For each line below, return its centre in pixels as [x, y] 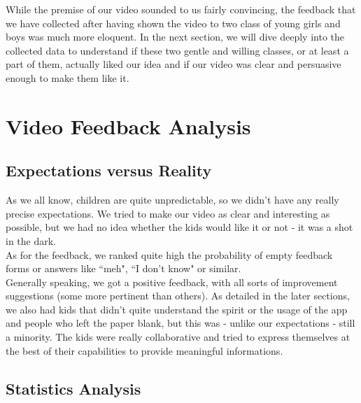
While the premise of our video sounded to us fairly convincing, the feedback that [181, 9]
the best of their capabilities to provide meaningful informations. [144, 350]
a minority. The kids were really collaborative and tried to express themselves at [178, 337]
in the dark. [31, 240]
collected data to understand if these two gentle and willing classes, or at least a [177, 50]
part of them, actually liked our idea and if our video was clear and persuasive [174, 64]
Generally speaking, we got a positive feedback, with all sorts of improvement [172, 282]
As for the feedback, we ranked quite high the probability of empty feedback [169, 254]
